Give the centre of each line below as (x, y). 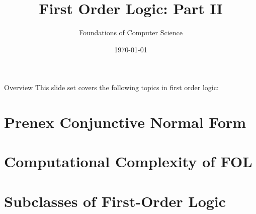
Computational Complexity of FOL (128, 161)
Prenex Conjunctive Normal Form (125, 122)
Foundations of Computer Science (131, 32)
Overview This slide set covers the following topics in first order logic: (111, 87)
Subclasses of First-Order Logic (115, 201)
